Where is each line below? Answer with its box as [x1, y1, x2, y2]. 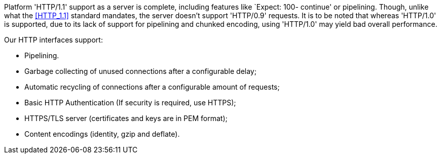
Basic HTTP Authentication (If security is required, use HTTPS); [24, 98, 236, 107]
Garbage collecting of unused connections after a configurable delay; [24, 67, 256, 75]
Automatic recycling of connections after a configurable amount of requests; [24, 83, 280, 91]
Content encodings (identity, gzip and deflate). [24, 130, 180, 138]
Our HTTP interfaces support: [4, 35, 103, 44]
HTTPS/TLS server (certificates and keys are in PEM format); [24, 114, 228, 123]
